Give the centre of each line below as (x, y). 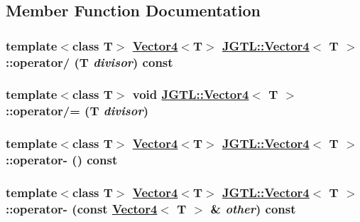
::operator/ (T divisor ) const (89, 62)
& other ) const (253, 208)
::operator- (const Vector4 (82, 208)
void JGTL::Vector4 (191, 94)
